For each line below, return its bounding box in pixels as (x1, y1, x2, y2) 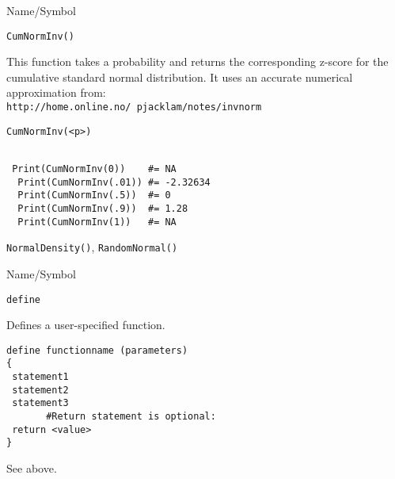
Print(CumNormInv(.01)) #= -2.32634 (17, 176, 211, 188)
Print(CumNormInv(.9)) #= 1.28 (17, 202, 188, 214)
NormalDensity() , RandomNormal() (6, 239, 178, 255)
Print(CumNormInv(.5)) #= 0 (17, 190, 171, 201)
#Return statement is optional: (46, 411, 216, 423)
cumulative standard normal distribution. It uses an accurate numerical (6, 68, 353, 85)
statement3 (12, 397, 69, 409)
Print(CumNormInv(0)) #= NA (12, 163, 177, 174)
